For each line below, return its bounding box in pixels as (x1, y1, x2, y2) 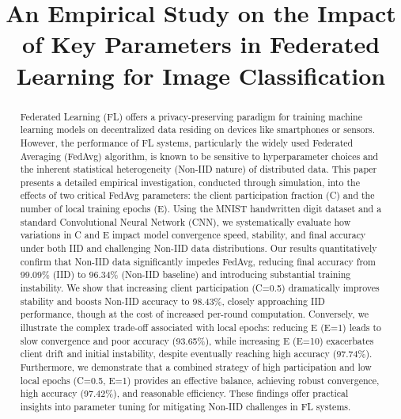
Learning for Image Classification (16, 59, 386, 91)
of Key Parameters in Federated (21, 28, 380, 60)
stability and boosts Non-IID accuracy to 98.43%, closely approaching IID (20, 294, 325, 307)
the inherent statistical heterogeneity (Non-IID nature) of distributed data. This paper (20, 162, 377, 176)
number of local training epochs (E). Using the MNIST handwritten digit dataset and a (20, 202, 382, 215)
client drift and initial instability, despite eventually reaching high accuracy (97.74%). (20, 347, 373, 360)
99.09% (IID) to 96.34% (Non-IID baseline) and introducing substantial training (20, 268, 351, 281)
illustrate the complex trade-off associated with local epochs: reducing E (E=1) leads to (20, 321, 382, 334)
